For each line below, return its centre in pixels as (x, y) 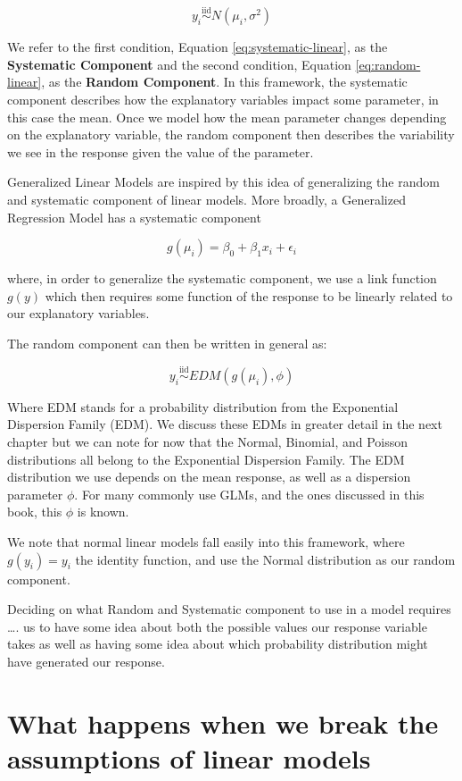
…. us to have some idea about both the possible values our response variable (217, 626)
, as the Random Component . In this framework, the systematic (224, 82)
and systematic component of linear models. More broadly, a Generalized (206, 199)
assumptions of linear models (189, 757)
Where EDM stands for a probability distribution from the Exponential (203, 406)
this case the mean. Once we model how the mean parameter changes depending (227, 117)
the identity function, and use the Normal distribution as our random (265, 559)
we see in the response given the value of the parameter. (161, 151)
